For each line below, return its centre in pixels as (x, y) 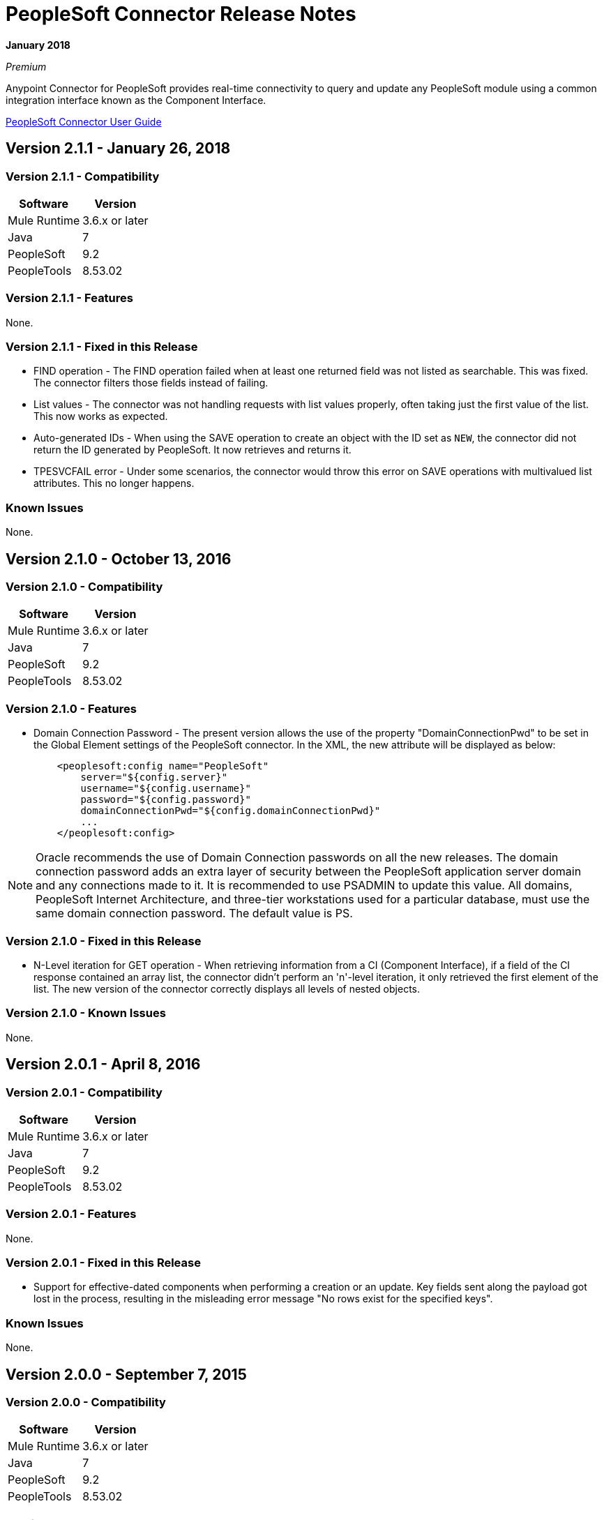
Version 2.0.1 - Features (71, 1214)
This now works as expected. (101, 416)
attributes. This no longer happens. (114, 483)
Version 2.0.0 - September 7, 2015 (126, 1374)
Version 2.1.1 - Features (69, 298)
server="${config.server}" (154, 777)
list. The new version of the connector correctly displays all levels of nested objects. (227, 988)
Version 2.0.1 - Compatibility (84, 1092)
